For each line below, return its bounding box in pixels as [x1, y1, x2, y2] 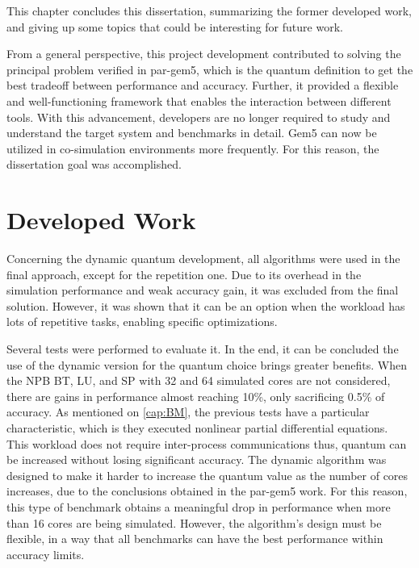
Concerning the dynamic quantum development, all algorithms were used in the [6, 250, 400, 267]
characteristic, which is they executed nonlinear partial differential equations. [6, 420, 388, 436]
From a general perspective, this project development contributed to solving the [6, 45, 401, 62]
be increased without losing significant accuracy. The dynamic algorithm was [6, 451, 387, 468]
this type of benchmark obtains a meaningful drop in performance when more [6, 498, 391, 515]
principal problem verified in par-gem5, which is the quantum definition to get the [6, 61, 413, 77]
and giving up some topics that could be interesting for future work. [6, 18, 343, 35]
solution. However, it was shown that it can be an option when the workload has [6, 297, 405, 314]
